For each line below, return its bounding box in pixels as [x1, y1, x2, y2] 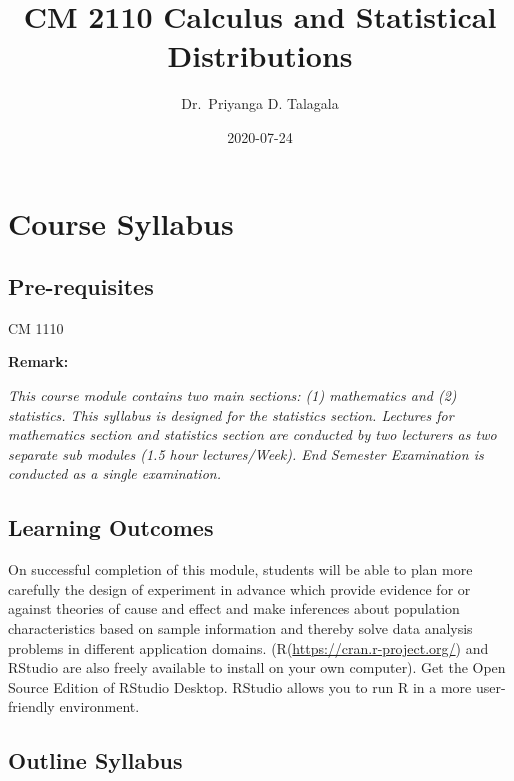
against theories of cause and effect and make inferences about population [8, 598, 460, 619]
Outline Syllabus [8, 745, 183, 776]
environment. [59, 696, 140, 717]
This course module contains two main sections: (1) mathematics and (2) [8, 385, 457, 406]
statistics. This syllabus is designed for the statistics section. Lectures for [8, 404, 454, 425]
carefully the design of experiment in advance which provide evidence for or [8, 578, 471, 599]
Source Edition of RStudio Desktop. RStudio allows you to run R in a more [8, 676, 472, 697]
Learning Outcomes [8, 512, 214, 543]
